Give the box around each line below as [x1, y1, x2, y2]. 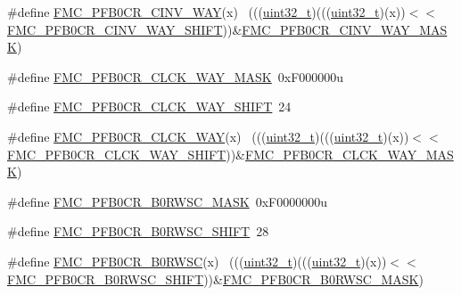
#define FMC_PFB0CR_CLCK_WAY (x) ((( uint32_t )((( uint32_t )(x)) [7, 127, 409, 145]
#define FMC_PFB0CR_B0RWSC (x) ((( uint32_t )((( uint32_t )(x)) [7, 251, 387, 270]
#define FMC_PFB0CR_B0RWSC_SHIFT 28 [7, 222, 269, 241]
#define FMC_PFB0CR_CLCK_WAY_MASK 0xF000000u [7, 67, 344, 86]
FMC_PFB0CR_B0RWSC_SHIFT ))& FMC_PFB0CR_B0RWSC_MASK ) [7, 269, 424, 288]
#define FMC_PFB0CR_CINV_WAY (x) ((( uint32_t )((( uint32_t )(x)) [7, 3, 406, 20]
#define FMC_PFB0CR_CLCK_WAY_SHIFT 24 [7, 97, 292, 116]
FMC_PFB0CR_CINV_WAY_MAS [242, 20, 448, 38]
